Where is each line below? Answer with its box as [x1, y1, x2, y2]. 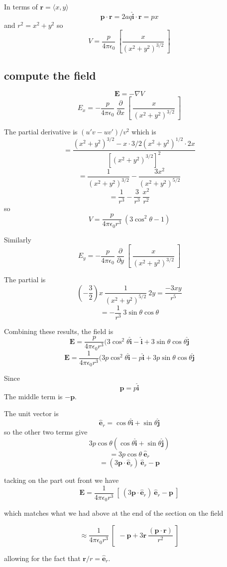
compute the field [4, 67, 96, 83]
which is [131, 126, 156, 137]
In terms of [4, 1, 38, 11]
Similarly [4, 234, 31, 244]
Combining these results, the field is [4, 326, 113, 336]
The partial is [4, 274, 46, 285]
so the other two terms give [4, 426, 88, 437]
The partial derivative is [4, 126, 78, 137]
